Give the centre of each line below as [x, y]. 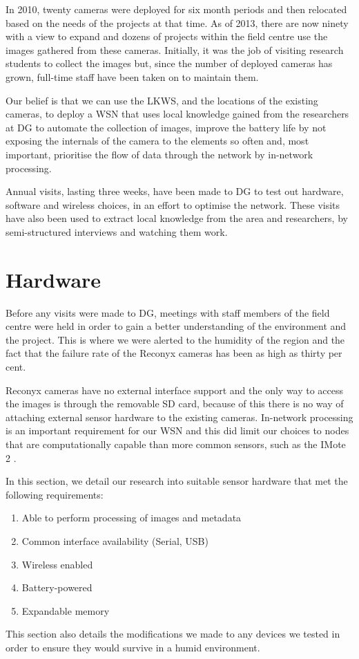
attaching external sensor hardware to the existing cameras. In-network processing [179, 417]
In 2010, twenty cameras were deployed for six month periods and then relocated [176, 9]
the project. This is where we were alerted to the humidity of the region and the [175, 339]
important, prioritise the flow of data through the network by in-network [159, 154]
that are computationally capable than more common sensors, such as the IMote [176, 444]
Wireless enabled [57, 564]
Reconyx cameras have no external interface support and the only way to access [175, 390]
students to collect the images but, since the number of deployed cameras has [169, 63]
